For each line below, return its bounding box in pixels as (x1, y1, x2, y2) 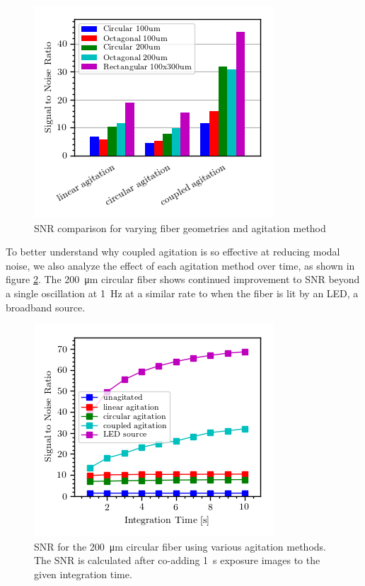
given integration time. (34, 566, 132, 581)
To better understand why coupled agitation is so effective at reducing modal (6, 244, 340, 259)
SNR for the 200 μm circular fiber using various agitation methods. (34, 539, 326, 553)
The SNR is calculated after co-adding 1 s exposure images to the (34, 553, 320, 568)
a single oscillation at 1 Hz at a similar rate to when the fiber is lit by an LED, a (6, 285, 359, 300)
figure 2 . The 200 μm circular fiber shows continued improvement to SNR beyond (6, 272, 360, 287)
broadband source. (6, 299, 86, 314)
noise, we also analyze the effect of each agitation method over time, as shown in (6, 258, 355, 272)
